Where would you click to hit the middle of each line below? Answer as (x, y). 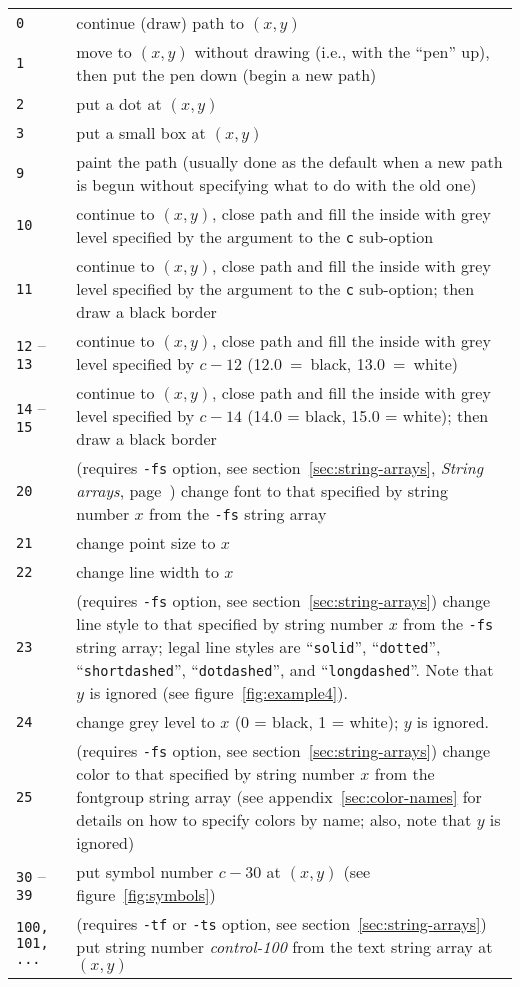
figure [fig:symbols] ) (146, 894)
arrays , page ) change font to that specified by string (262, 490)
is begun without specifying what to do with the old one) (276, 184)
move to (104, 51)
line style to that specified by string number (230, 623)
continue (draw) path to (160, 22)
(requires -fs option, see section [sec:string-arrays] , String (280, 467)
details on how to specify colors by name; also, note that (274, 819)
